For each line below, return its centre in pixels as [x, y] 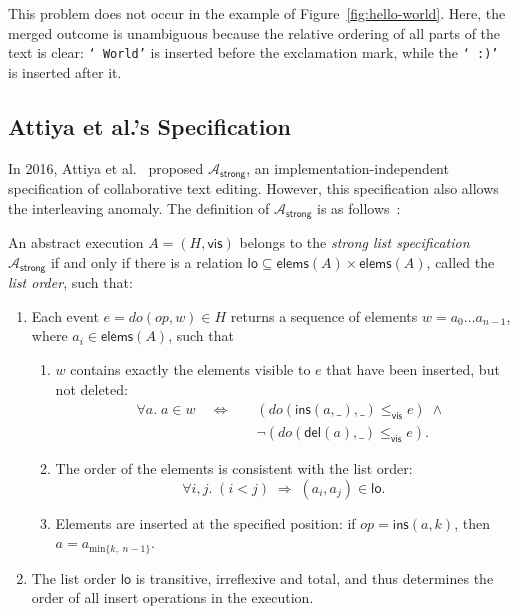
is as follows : [359, 207]
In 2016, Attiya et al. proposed [106, 167]
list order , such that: [70, 282]
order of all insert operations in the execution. [172, 597]
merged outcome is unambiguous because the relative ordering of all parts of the [254, 32]
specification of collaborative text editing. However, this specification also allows [253, 188]
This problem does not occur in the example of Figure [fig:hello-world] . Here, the [257, 13]
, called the [460, 261]
